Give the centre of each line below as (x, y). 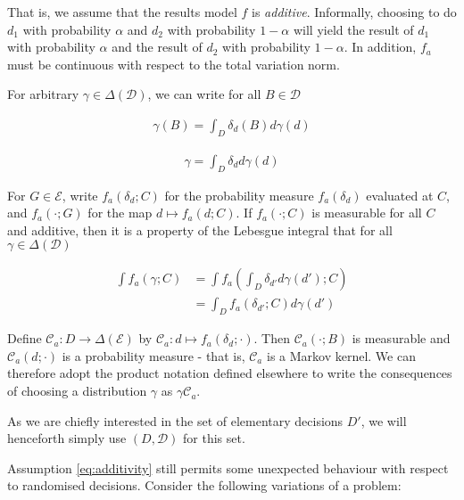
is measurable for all (367, 213)
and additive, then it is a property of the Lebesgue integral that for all (200, 230)
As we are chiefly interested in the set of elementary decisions (175, 420)
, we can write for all (204, 94)
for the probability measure (239, 195)
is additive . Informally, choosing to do (354, 12)
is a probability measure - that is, (153, 355)
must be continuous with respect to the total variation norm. (174, 64)
